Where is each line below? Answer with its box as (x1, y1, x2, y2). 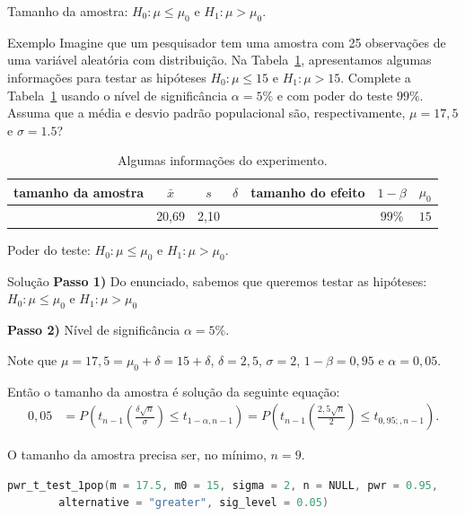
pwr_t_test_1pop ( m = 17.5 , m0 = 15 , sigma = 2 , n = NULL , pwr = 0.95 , (7, 478, 438, 492)
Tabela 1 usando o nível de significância (7, 85, 228, 104)
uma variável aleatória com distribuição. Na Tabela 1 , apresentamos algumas (7, 50, 432, 69)
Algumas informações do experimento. (118, 151, 328, 170)
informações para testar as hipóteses (7, 67, 206, 86)
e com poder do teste (276, 85, 393, 104)
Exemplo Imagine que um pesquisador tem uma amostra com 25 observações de (7, 32, 446, 51)
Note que (7, 350, 57, 369)
